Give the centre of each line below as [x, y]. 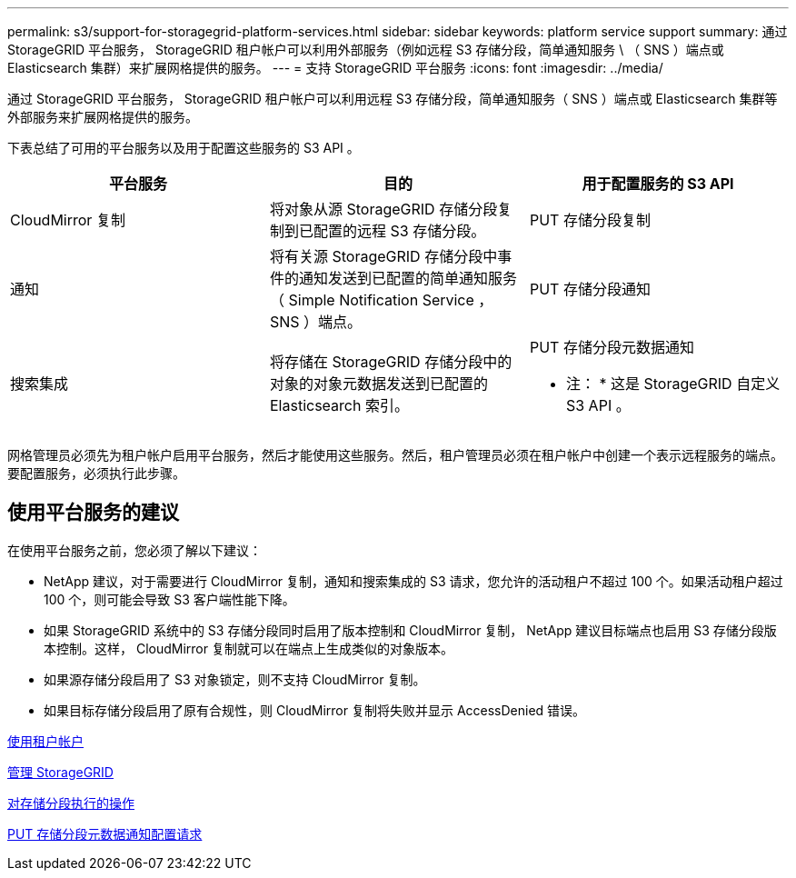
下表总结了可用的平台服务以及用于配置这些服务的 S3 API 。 [184, 148]
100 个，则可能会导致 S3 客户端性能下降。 [169, 599]
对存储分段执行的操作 [71, 803]
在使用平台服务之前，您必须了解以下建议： [134, 550]
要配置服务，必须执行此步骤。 [96, 473]
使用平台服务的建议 [93, 513]
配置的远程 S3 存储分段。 [399, 231]
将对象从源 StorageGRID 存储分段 [383, 209]
